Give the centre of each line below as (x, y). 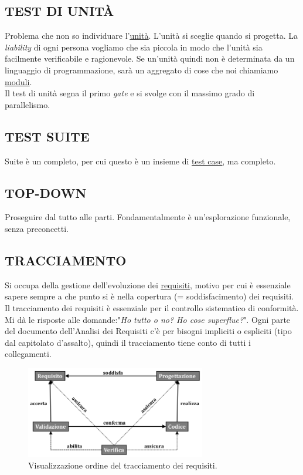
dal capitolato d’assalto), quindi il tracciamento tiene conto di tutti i (128, 342)
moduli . (18, 81)
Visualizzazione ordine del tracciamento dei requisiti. (123, 465)
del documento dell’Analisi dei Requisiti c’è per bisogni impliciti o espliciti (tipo (148, 331)
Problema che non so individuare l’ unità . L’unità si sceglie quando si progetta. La (151, 36)
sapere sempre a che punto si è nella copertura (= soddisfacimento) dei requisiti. (149, 296)
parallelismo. (28, 104)
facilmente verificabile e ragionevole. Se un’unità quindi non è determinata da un (150, 58)
